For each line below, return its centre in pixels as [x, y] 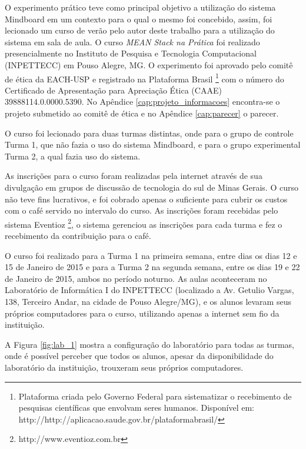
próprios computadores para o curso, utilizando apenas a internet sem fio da [142, 313]
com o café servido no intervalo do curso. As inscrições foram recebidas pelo [142, 210]
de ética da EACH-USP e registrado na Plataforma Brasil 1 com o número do [144, 78]
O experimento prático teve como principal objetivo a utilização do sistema [140, 7]
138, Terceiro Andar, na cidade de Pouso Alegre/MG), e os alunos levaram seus [148, 301]
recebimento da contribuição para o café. [78, 235]
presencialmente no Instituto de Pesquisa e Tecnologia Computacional [131, 53]
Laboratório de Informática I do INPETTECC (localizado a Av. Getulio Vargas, [149, 290]
